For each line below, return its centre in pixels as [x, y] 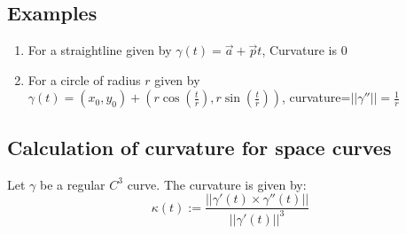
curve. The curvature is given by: [217, 184]
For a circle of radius [84, 79]
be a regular [73, 184]
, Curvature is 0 [304, 50]
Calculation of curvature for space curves [199, 147]
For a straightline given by [100, 50]
